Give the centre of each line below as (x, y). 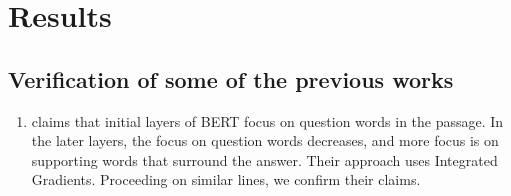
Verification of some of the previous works (231, 78)
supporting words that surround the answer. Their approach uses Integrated (264, 159)
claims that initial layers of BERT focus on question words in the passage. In (267, 120)
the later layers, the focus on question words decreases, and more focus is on (265, 140)
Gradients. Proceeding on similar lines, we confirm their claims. (226, 179)
